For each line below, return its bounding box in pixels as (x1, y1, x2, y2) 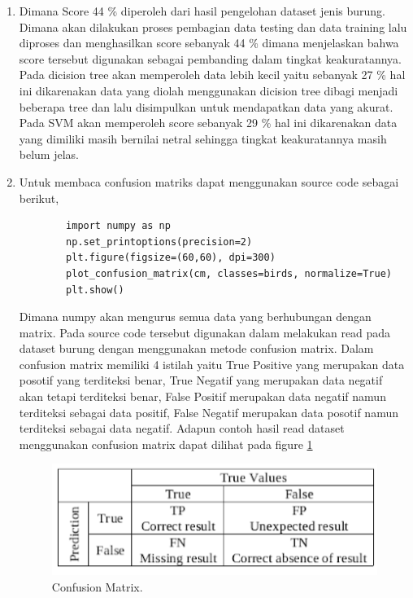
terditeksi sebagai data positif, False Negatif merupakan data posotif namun (19, 403, 398, 420)
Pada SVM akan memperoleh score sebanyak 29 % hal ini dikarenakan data (19, 114, 398, 131)
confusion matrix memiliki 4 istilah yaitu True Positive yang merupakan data (19, 355, 405, 372)
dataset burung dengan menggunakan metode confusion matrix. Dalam (19, 340, 374, 357)
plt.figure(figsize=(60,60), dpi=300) (66, 252, 276, 264)
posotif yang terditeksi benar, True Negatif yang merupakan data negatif (19, 372, 383, 389)
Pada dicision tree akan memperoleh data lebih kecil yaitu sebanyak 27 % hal (19, 66, 406, 83)
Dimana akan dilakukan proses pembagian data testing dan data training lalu (19, 18, 407, 35)
